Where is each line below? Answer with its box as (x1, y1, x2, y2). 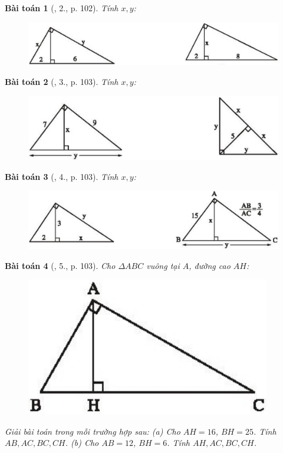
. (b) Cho (65, 436, 99, 449)
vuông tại (146, 259, 180, 271)
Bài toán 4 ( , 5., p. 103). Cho (5, 259, 116, 271)
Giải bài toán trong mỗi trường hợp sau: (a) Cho (5, 425, 180, 437)
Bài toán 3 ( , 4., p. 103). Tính (5, 170, 119, 182)
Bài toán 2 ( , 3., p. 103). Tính (5, 75, 119, 88)
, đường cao (189, 259, 231, 271)
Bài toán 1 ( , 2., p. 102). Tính (5, 2, 119, 14)
